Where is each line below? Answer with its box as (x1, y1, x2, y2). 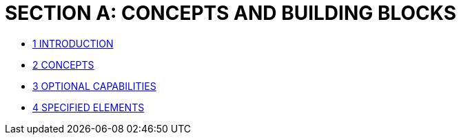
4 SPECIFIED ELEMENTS (32, 101, 145, 113)
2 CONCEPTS (32, 58, 94, 71)
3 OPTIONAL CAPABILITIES (32, 80, 156, 92)
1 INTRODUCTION (32, 37, 114, 49)
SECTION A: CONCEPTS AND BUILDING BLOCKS (5, 1, 456, 25)
